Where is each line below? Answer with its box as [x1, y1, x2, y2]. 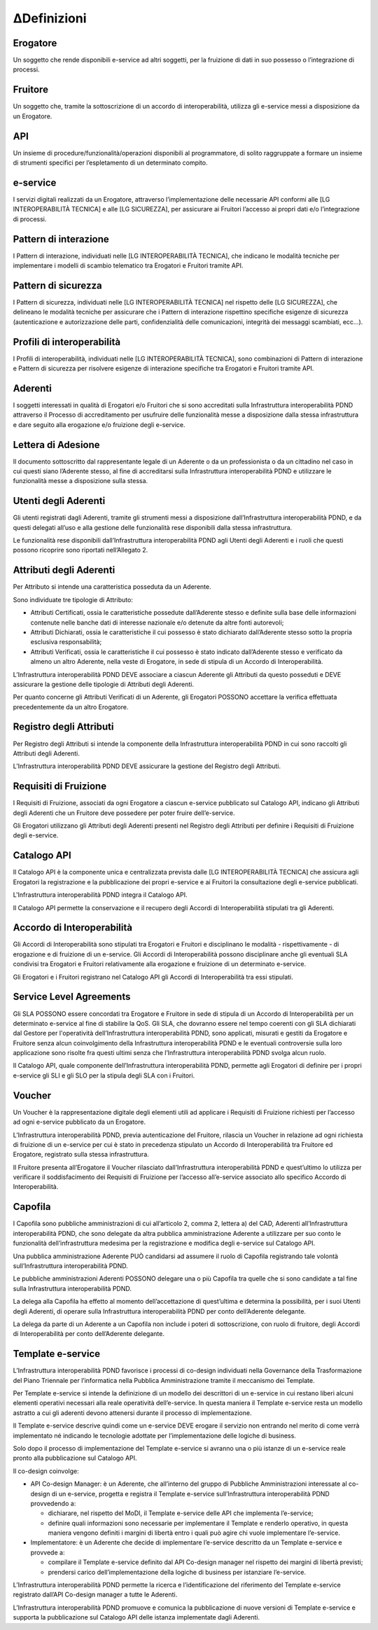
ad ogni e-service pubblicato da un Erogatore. [13, 1117, 146, 1127]
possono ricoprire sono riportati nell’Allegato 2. [13, 546, 148, 555]
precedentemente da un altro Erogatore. [13, 702, 129, 711]
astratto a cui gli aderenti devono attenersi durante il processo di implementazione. [13, 1408, 252, 1417]
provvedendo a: [30, 1499, 76, 1507]
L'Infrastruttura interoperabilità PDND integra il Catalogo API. [13, 891, 188, 899]
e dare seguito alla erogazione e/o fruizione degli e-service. [13, 420, 185, 429]
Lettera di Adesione [13, 438, 101, 451]
